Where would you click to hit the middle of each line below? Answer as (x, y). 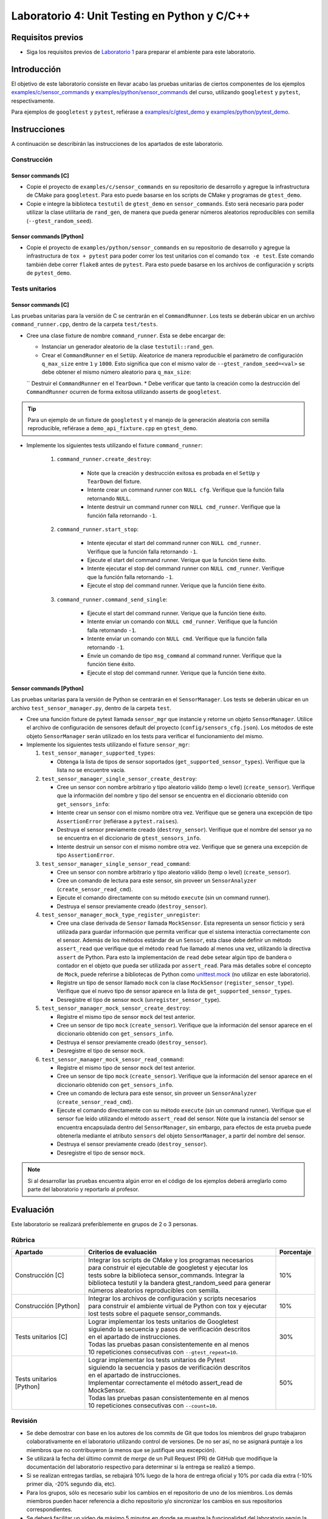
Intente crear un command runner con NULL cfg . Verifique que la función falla (186, 490)
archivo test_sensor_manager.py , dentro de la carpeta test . (91, 708)
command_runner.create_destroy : (104, 459)
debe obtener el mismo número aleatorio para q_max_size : (116, 372)
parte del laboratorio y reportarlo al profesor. (84, 1189)
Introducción (36, 69)
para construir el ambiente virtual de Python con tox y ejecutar (178, 1306)
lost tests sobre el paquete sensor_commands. (155, 1314)
